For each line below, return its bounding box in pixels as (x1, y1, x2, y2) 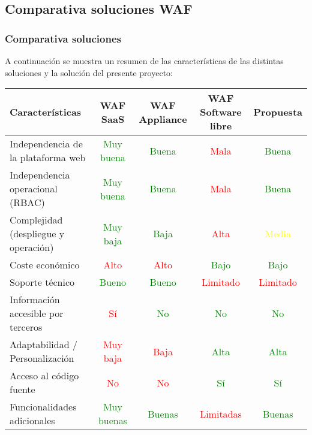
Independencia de (10, 137, 83, 151)
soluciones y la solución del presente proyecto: (5, 66, 173, 78)
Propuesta (253, 105, 302, 119)
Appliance (139, 111, 187, 126)
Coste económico (10, 258, 80, 272)
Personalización (10, 351, 74, 365)
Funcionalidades (10, 400, 77, 414)
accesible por (10, 306, 64, 321)
